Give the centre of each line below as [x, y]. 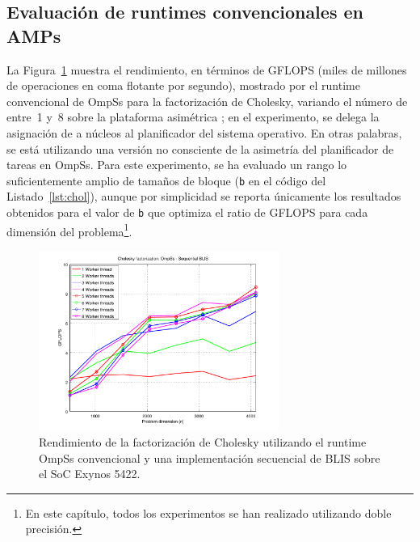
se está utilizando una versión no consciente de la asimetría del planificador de [200, 148]
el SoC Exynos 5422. [90, 474]
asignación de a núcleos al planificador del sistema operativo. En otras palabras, [204, 132]
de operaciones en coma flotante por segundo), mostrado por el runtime [183, 85]
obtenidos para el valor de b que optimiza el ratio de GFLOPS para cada [187, 212]
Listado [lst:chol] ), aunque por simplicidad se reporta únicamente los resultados [204, 196]
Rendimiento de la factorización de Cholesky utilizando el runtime [203, 442]
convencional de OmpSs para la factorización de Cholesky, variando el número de [207, 101]
